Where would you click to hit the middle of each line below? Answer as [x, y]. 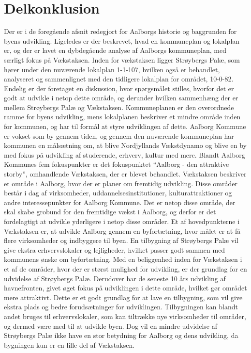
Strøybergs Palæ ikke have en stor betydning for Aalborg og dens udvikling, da [121, 335]
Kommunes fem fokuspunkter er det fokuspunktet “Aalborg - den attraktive [117, 164]
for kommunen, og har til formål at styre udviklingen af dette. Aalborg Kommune [125, 126]
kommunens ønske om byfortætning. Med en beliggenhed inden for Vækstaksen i [123, 259]
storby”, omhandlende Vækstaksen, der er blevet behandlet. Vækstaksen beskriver [125, 174]
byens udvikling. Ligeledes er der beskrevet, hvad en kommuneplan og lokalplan [122, 40]
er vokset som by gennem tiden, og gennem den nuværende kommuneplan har [119, 136]
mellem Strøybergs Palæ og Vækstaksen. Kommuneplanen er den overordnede [119, 107]
